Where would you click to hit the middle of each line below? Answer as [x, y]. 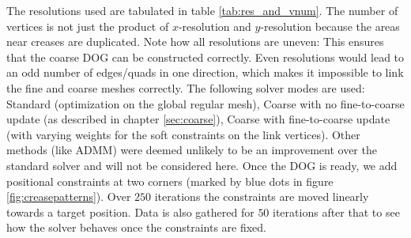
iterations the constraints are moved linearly [262, 196]
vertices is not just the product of [88, 26]
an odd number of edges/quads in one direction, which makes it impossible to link [205, 72]
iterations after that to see [336, 212]
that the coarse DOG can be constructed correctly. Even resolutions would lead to [205, 57]
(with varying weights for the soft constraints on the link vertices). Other [183, 134]
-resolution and [215, 26]
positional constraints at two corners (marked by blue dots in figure [170, 181]
